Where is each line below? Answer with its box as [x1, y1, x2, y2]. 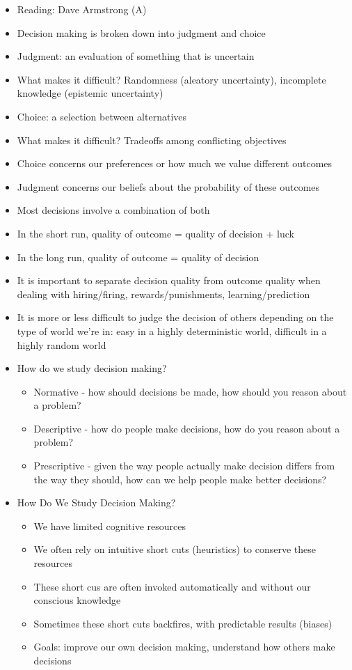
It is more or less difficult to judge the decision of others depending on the [17, 310, 334, 325]
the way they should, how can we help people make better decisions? [33, 472, 327, 486]
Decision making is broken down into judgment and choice [17, 25, 266, 40]
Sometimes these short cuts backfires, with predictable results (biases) [33, 616, 333, 630]
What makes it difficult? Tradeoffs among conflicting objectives [17, 132, 287, 147]
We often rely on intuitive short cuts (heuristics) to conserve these [33, 542, 317, 556]
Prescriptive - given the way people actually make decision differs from [33, 458, 335, 473]
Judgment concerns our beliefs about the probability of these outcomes [17, 179, 320, 194]
